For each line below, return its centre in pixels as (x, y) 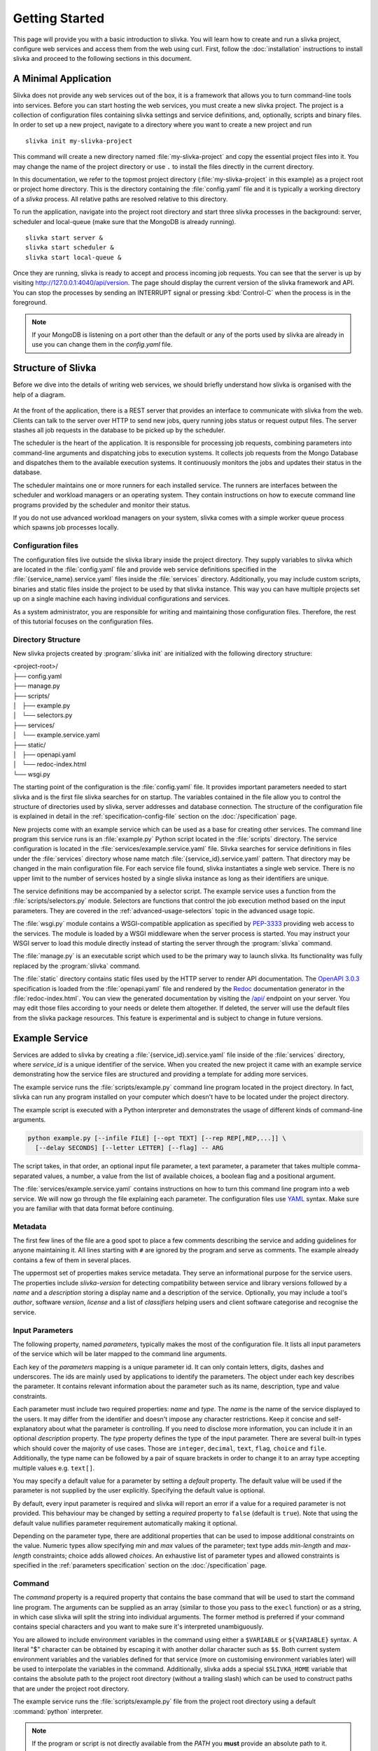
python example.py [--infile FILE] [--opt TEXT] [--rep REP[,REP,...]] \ (157, 1138)
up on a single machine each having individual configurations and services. (121, 599)
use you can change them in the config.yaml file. (102, 345)
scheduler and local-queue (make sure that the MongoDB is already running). (125, 221)
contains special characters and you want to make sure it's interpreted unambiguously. (138, 1627)
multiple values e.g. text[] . (54, 1468)
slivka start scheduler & (70, 248)
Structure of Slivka (55, 368)
